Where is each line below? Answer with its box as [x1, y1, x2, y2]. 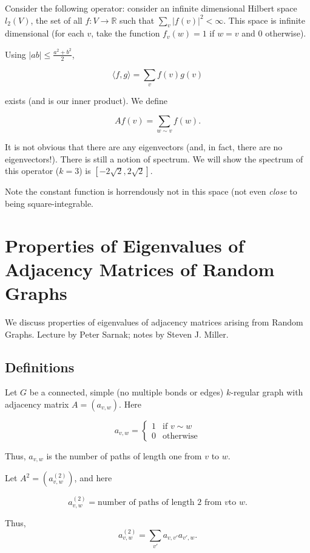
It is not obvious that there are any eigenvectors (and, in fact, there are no [5, 141, 283, 153]
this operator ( [5, 164, 59, 177]
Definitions [5, 357, 75, 376]
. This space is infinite [223, 13, 306, 26]
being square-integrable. [5, 197, 94, 209]
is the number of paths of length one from [46, 449, 202, 462]
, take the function [91, 27, 160, 40]
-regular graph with [231, 386, 303, 398]
